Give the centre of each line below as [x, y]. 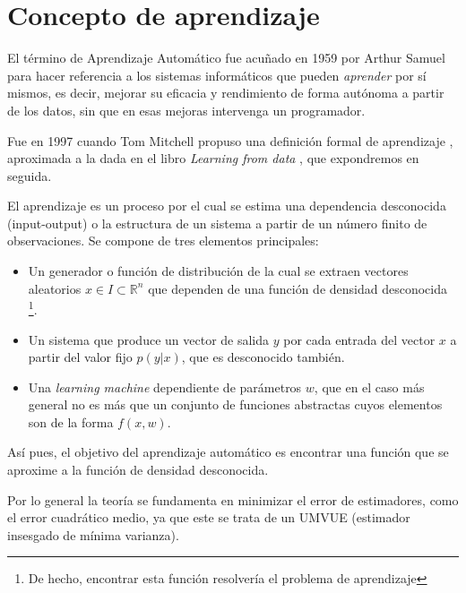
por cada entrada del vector [359, 339]
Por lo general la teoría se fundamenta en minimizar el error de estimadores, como [233, 499]
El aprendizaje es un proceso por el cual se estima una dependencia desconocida [227, 206]
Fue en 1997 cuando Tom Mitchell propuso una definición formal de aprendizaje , [230, 140]
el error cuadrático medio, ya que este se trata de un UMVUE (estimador [209, 517]
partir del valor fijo [80, 357]
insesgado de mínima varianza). [93, 534]
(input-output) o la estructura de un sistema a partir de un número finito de [217, 223]
